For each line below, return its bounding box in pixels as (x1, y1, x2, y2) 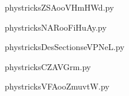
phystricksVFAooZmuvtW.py (5, 80, 110, 92)
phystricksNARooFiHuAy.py (5, 21, 107, 33)
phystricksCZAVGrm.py (5, 60, 91, 72)
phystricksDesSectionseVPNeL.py (5, 41, 125, 53)
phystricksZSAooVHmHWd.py (5, 1, 114, 13)
